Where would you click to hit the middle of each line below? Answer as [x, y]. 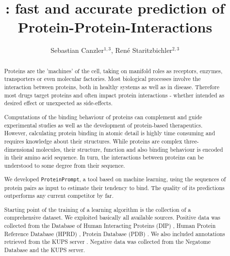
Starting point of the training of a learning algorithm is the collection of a [98, 209]
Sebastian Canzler [77, 50]
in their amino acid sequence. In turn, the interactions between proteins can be [104, 157]
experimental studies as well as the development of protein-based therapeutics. [103, 125]
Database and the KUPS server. [45, 249]
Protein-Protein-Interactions [115, 27]
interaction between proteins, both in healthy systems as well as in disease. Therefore [112, 87]
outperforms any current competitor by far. [59, 196]
